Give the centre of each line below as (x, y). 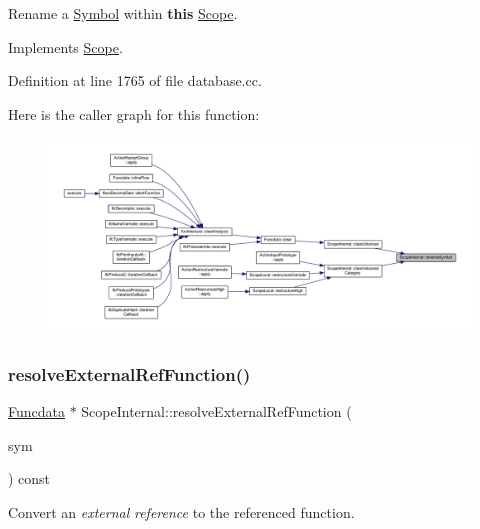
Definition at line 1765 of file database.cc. (135, 80)
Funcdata (36, 411)
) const (29, 478)
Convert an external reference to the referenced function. (181, 512)
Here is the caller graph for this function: (134, 113)
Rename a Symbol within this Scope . (123, 13)
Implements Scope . (65, 46)
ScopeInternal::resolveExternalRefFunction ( (216, 411)
